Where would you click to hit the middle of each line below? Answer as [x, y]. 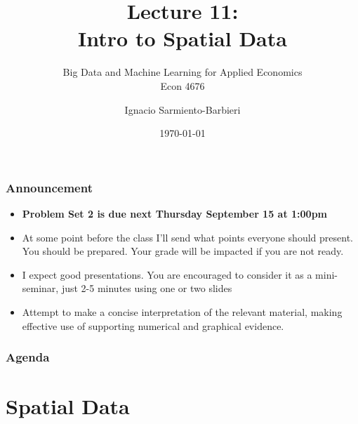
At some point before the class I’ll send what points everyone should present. [187, 237]
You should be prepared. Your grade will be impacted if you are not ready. [183, 251]
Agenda [28, 357]
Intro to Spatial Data [183, 38]
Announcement [49, 187]
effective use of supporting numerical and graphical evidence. [153, 325]
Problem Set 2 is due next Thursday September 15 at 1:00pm [175, 213]
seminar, [40, 288]
